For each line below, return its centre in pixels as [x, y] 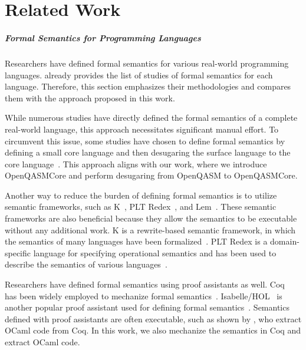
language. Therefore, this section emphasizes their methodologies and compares [148, 86]
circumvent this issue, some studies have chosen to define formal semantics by [145, 141]
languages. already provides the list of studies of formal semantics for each [139, 75]
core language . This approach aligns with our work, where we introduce [136, 164]
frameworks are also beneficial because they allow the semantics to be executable [151, 218]
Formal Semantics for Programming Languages [103, 37]
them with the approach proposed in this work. [90, 98]
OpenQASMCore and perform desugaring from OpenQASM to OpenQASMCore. [151, 175]
